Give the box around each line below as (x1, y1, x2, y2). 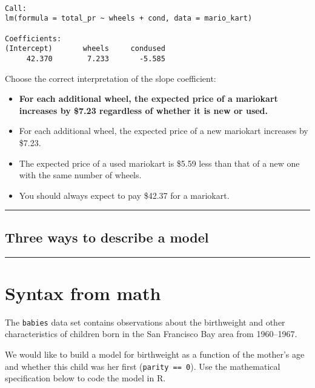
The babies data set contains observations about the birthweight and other (5, 315, 285, 328)
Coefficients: (5, 34, 62, 43)
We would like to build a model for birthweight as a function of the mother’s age (5, 347, 305, 360)
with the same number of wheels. (19, 169, 142, 181)
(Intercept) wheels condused (5, 44, 165, 53)
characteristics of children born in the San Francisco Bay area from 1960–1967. (5, 327, 297, 340)
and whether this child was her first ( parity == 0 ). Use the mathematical (5, 360, 280, 372)
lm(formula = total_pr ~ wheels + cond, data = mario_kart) (5, 14, 253, 23)
